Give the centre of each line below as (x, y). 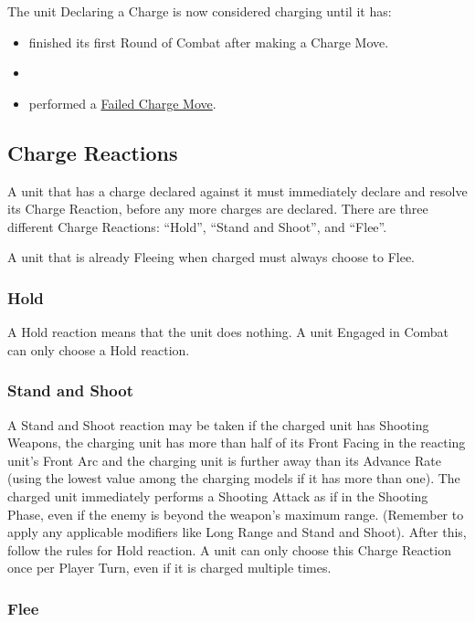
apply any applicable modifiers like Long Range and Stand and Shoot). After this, (237, 532)
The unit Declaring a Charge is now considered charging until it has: (200, 11)
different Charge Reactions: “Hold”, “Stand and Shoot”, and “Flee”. (197, 226)
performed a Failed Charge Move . (122, 103)
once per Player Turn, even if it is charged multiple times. (169, 568)
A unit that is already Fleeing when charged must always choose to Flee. (211, 257)
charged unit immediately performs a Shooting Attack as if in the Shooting (218, 495)
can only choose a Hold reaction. (99, 349)
